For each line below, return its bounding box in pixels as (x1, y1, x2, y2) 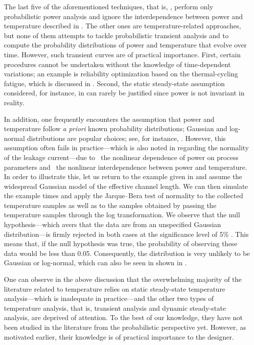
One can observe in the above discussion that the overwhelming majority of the (4, 274, 242, 284)
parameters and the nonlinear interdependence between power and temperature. (4, 161, 247, 172)
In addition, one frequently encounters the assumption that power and (4, 114, 215, 124)
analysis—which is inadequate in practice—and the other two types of (4, 293, 214, 303)
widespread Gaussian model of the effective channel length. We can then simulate (4, 181, 248, 191)
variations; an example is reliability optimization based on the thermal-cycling (4, 69, 238, 79)
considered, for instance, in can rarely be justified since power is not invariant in (4, 88, 245, 98)
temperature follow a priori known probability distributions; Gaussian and (4, 123, 228, 134)
